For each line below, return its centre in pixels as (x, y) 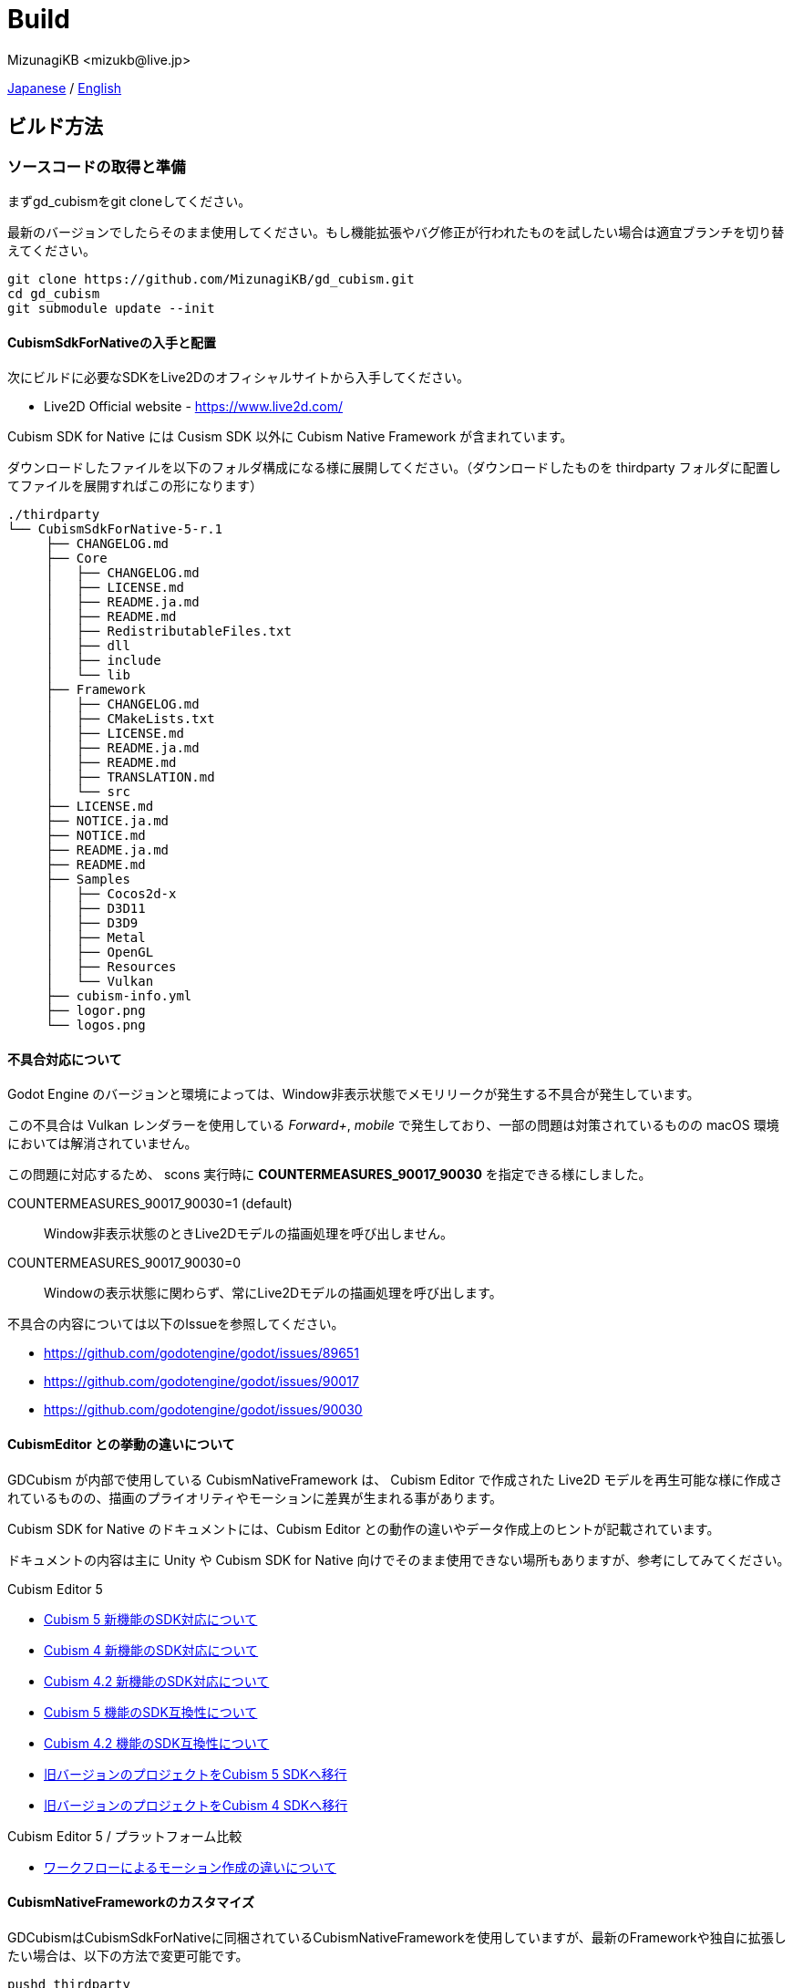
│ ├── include (103, 661)
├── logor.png (96, 1011)
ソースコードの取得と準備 (97, 166)
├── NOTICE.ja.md (108, 821)
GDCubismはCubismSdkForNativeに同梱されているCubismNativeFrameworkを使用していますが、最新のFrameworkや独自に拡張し (397, 1937)
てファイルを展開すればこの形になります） (135, 486)
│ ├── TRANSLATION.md (130, 777)
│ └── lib (88, 675)
